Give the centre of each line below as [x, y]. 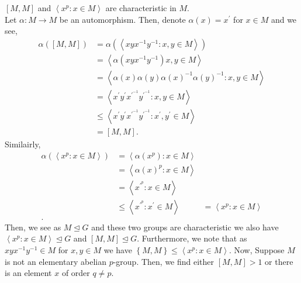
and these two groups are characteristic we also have [185, 227]
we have [118, 249]
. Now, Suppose [257, 249]
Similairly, [23, 144]
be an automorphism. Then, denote [122, 19]
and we [284, 19]
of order [76, 273]
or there [279, 261]
